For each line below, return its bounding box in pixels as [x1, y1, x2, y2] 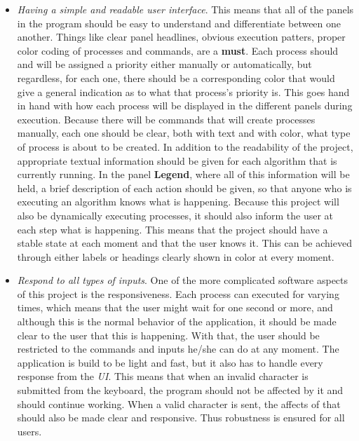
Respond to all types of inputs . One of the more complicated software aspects [17, 273, 348, 287]
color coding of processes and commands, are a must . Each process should [17, 43, 339, 57]
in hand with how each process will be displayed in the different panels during [17, 98, 353, 113]
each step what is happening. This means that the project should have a [17, 222, 328, 236]
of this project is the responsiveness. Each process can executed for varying [17, 286, 339, 301]
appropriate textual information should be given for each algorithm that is [17, 153, 337, 168]
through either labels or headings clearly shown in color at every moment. [17, 249, 334, 264]
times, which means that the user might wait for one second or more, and [17, 300, 333, 315]
